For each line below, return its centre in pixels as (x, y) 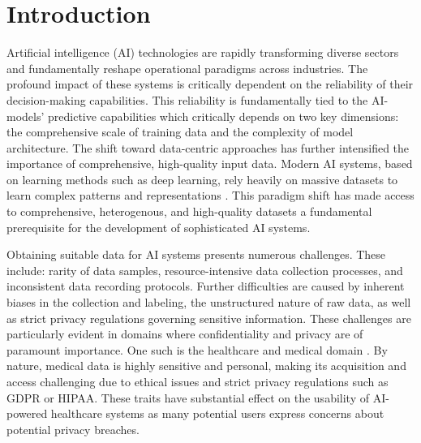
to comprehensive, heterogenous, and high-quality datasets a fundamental (189, 211)
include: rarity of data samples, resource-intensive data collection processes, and (205, 270)
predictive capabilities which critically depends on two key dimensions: (223, 116)
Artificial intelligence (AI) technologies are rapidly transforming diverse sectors (203, 52)
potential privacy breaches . (73, 429)
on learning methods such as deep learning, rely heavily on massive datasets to (202, 179)
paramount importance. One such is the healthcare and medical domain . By (197, 349)
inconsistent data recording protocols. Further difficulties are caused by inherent (206, 286)
